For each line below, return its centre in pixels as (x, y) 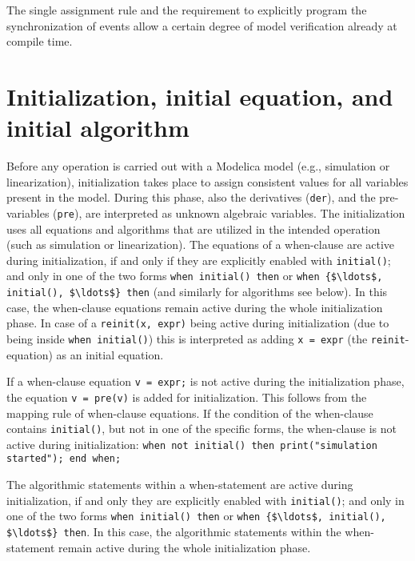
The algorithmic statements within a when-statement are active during (180, 485)
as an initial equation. (110, 354)
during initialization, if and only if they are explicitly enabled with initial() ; (199, 260)
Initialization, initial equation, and (200, 96)
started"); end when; (64, 459)
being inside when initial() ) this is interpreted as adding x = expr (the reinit (206, 339)
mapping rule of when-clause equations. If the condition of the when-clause (190, 413)
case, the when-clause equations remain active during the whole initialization (195, 307)
